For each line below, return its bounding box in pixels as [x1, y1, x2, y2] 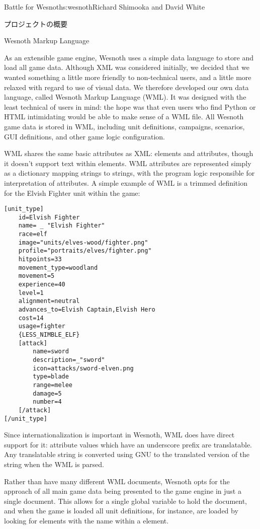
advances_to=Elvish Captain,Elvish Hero [18, 306, 155, 313]
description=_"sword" [33, 356, 105, 363]
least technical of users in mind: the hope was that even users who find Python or [4, 101, 256, 112]
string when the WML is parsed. [4, 459, 104, 469]
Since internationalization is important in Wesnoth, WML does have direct [4, 429, 235, 440]
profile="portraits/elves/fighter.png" [18, 247, 152, 255]
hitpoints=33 [18, 256, 62, 263]
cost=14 [18, 314, 44, 322]
